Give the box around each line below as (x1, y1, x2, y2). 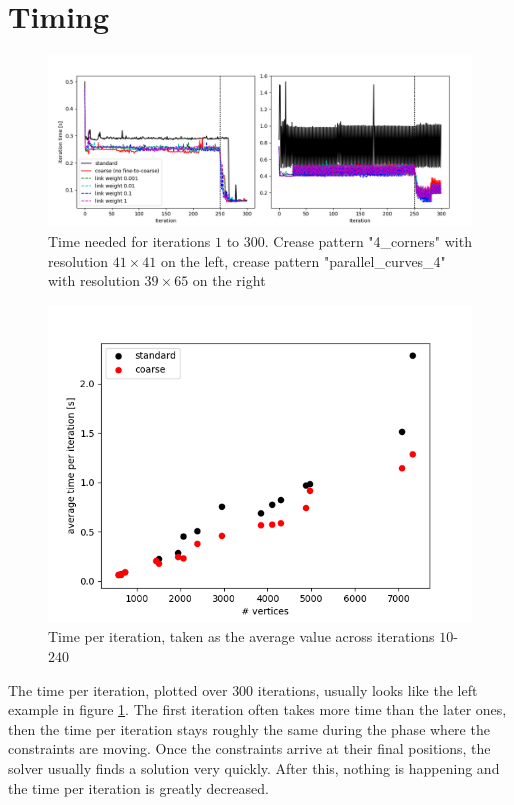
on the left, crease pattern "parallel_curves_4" (160, 250, 446, 271)
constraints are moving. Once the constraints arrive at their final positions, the (8, 738, 491, 759)
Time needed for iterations (48, 230, 211, 251)
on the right (192, 270, 266, 291)
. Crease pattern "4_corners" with (264, 230, 472, 251)
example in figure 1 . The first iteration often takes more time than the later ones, (8, 699, 507, 720)
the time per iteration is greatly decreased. (8, 777, 269, 798)
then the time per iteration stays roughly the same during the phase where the (8, 718, 490, 739)
